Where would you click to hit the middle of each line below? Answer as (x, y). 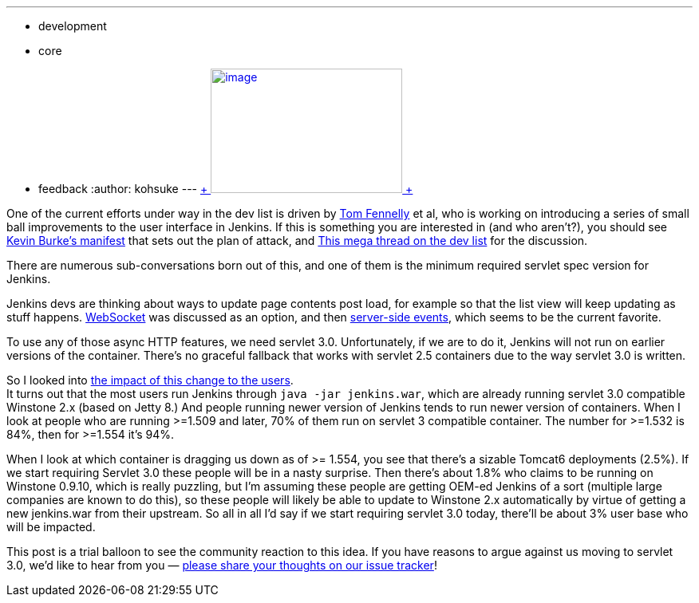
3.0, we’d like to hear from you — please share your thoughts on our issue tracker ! (222, 565)
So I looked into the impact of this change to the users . (150, 380)
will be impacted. (51, 527)
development (73, 26)
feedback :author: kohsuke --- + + (226, 189)
